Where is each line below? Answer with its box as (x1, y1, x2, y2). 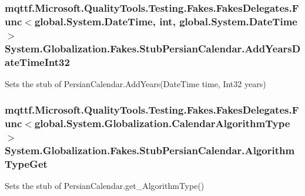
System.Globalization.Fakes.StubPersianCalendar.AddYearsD (5, 41, 301, 55)
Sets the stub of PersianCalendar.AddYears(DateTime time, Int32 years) (5, 77, 266, 89)
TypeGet (5, 157, 48, 171)
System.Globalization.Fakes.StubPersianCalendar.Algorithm (5, 143, 295, 158)
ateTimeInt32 (5, 54, 70, 69)
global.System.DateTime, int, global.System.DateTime (34, 14, 297, 28)
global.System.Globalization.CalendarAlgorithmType (34, 116, 290, 131)
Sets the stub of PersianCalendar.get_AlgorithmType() (5, 180, 205, 192)
